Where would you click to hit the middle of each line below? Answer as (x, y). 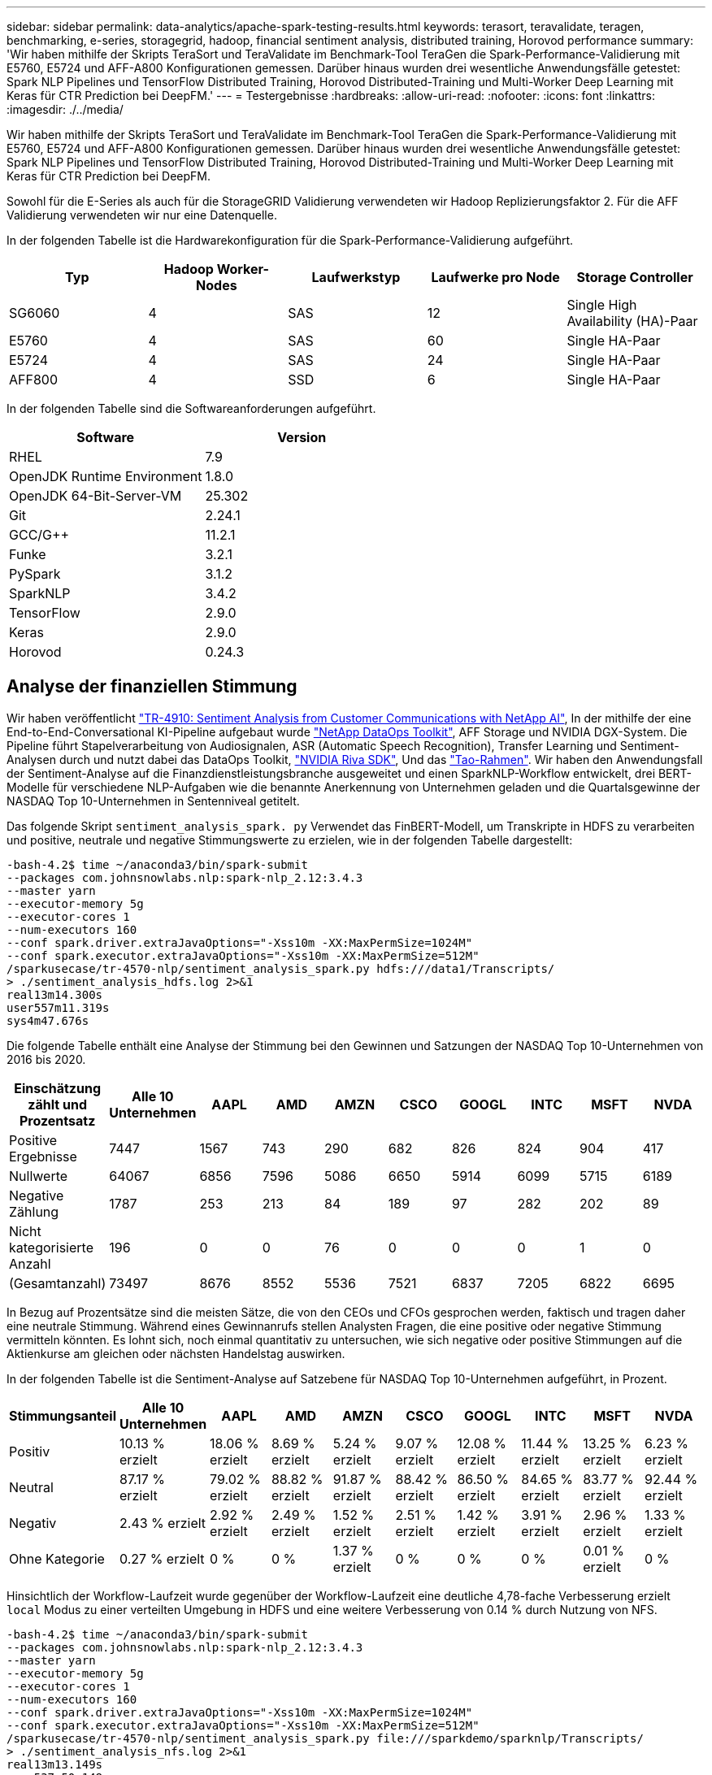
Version (302, 437)
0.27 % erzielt (162, 1558)
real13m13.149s (55, 1764)
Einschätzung (57, 1088)
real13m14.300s (55, 994)
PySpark (35, 574)
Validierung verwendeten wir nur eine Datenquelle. (142, 215)
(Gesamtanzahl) (58, 1283)
